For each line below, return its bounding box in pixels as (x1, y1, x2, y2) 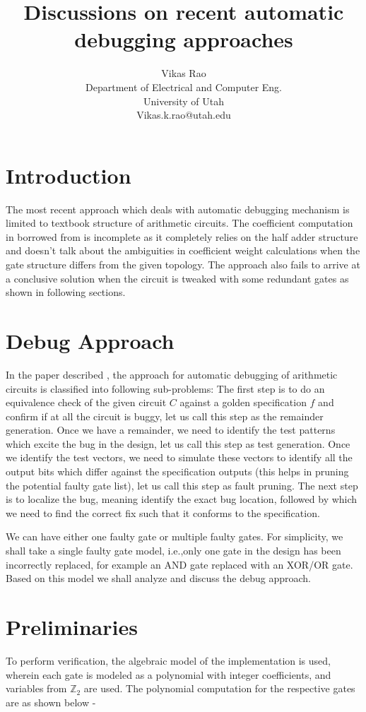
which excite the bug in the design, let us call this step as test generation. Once (6, 436, 350, 451)
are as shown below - (6, 694, 96, 709)
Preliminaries (6, 612, 138, 641)
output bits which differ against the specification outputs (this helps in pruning (6, 464, 349, 479)
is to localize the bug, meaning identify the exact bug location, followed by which (6, 492, 358, 506)
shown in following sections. (6, 285, 126, 299)
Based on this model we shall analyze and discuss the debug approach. (6, 571, 311, 586)
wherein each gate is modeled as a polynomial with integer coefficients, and (6, 667, 331, 682)
